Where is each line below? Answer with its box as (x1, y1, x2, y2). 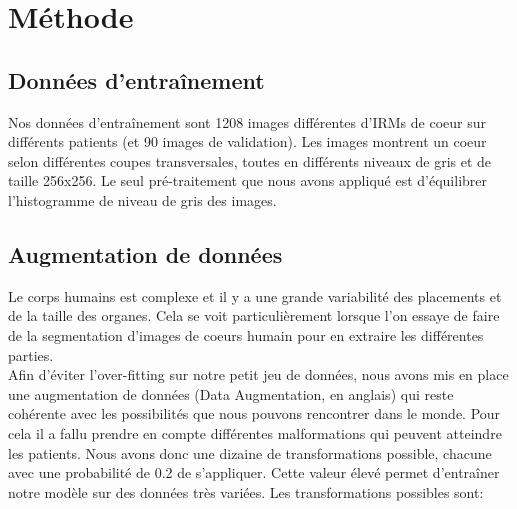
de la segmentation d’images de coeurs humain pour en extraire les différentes (8, 324, 484, 345)
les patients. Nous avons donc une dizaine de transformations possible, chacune (8, 442, 492, 463)
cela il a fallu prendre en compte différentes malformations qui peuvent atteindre (8, 422, 502, 443)
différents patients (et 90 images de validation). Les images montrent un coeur (8, 131, 487, 152)
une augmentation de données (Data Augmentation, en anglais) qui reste (8, 383, 454, 404)
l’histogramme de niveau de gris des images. (8, 189, 277, 210)
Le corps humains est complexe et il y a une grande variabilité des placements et (8, 285, 502, 306)
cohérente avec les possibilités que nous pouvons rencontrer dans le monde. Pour (8, 403, 501, 424)
